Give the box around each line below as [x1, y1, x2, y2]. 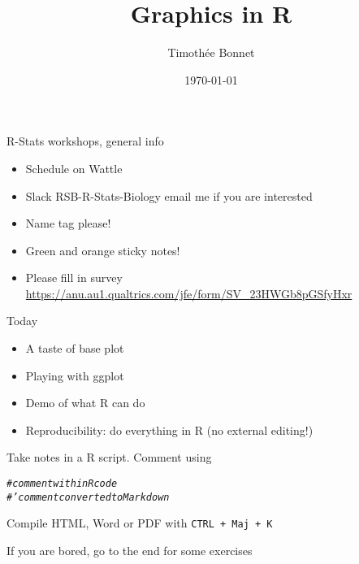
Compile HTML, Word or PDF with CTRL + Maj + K [6, 514, 273, 531]
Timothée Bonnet [167, 44, 255, 61]
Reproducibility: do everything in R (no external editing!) [25, 421, 314, 438]
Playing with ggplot [25, 367, 124, 384]
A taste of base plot [25, 340, 124, 357]
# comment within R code [6, 478, 118, 490]
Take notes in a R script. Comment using [6, 449, 212, 466]
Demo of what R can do [25, 394, 145, 411]
